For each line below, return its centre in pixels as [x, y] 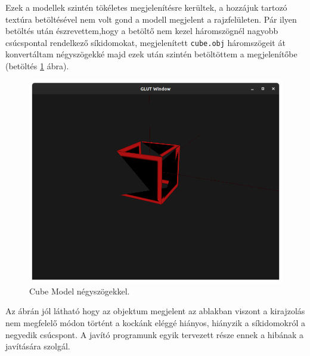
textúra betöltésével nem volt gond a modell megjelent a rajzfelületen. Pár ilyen [151, 19]
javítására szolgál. [38, 346]
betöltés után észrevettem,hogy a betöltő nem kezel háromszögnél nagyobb [142, 31]
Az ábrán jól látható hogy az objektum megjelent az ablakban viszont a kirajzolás [155, 311]
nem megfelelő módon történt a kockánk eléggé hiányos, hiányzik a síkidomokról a [156, 323]
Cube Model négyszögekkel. [80, 291]
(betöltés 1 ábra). [37, 66]
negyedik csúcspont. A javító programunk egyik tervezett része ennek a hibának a [155, 334]
